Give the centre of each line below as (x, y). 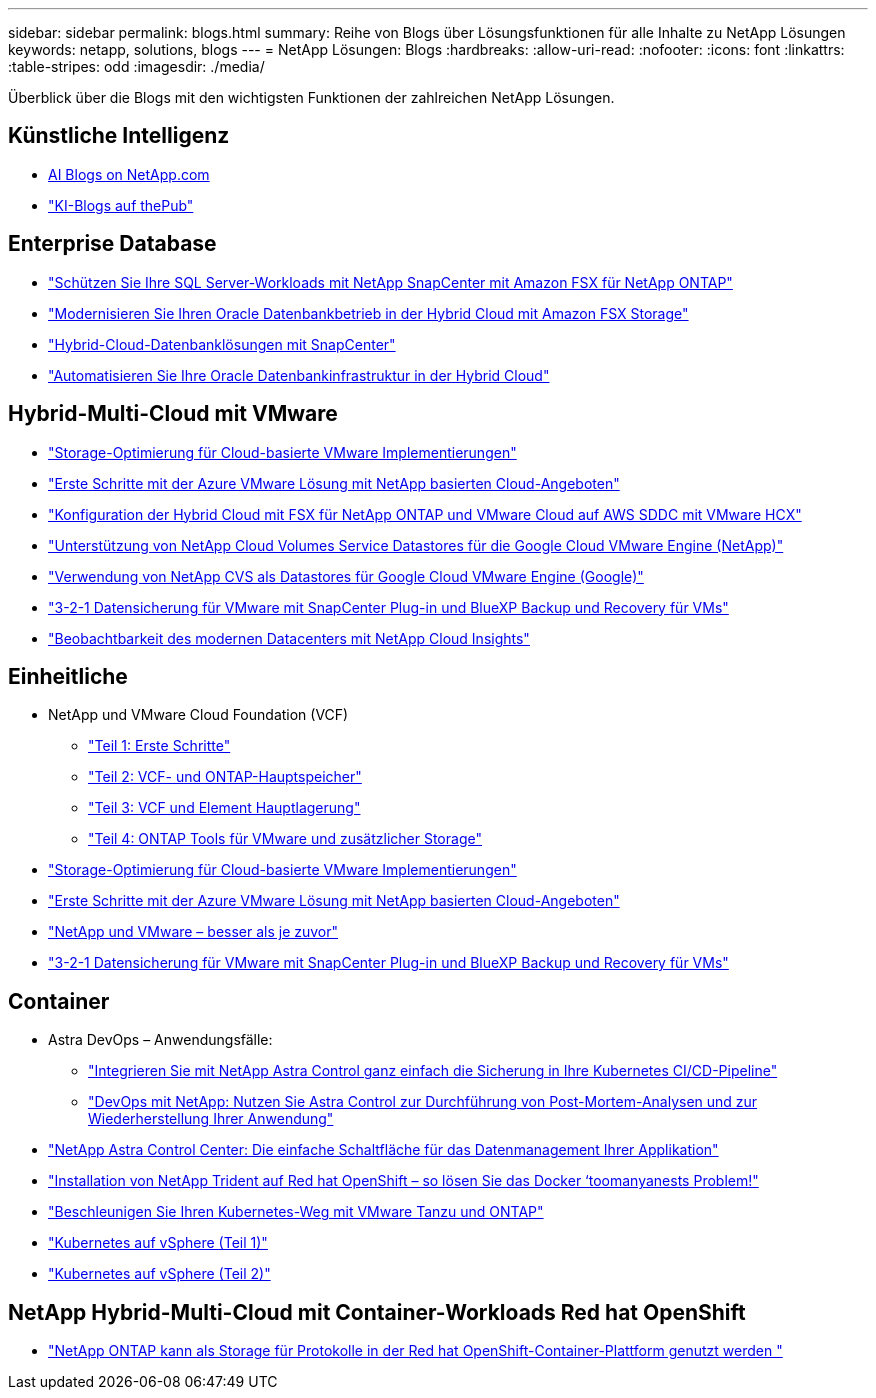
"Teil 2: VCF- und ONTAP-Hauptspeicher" (225, 777)
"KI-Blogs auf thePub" (121, 205)
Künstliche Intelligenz (119, 136)
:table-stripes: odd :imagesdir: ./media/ (136, 66)
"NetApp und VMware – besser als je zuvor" (193, 932)
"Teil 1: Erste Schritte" (159, 746)
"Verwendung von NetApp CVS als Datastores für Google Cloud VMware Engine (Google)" (346, 576)
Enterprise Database (112, 244)
